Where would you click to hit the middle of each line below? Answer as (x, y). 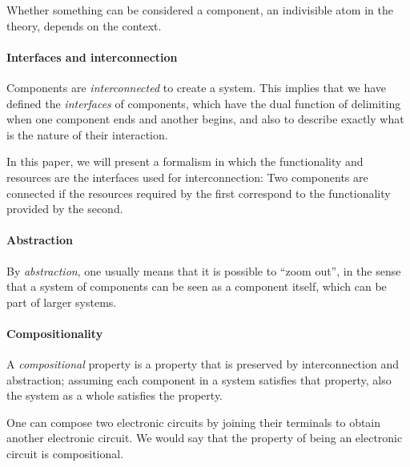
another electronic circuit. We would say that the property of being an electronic (205, 438)
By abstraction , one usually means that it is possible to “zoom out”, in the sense (204, 270)
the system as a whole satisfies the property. (115, 395)
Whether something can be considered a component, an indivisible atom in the (200, 10)
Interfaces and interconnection (92, 56)
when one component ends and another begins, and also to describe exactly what (205, 119)
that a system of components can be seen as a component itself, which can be (197, 286)
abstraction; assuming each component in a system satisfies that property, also (199, 379)
